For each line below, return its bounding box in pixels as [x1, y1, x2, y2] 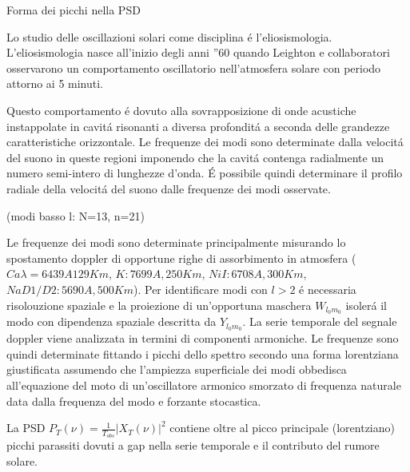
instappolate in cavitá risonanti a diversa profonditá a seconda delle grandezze [6, 117, 390, 134]
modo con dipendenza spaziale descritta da [6, 313, 217, 330]
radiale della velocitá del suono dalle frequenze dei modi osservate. [6, 180, 331, 196]
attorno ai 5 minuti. [6, 75, 104, 92]
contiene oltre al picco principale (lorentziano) [169, 419, 395, 436]
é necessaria [299, 280, 356, 297]
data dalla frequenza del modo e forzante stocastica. [6, 392, 261, 409]
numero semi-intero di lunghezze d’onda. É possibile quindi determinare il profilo [6, 165, 403, 181]
